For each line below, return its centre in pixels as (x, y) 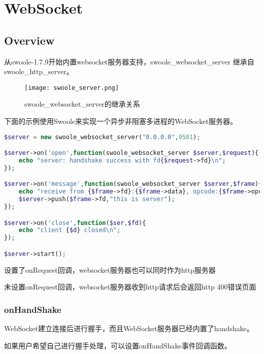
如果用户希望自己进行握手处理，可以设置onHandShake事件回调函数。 (118, 345)
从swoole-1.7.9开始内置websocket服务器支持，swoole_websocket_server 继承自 (129, 61)
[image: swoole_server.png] (72, 88)
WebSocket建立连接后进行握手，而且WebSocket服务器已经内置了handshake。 (129, 328)
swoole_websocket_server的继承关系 (82, 104)
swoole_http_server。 (39, 71)
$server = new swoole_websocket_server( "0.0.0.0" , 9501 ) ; (102, 137)
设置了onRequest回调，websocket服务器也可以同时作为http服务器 (110, 269)
